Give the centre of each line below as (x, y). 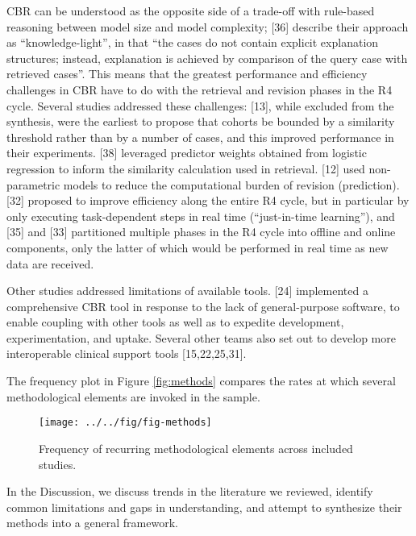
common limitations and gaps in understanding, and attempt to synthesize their (204, 507)
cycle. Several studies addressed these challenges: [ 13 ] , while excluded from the (200, 105)
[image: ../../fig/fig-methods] (125, 423)
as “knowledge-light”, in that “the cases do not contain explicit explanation (193, 42)
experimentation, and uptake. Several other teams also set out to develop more (201, 337)
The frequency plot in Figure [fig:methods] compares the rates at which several (201, 381)
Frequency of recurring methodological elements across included (196, 448)
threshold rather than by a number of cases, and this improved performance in (200, 137)
